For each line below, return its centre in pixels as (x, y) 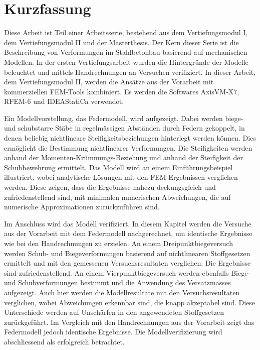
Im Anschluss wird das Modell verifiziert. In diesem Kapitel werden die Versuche (128, 223)
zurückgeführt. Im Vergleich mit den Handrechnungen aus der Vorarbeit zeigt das (129, 322)
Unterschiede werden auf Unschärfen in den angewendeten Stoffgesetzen (114, 312)
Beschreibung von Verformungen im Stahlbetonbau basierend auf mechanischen (126, 52)
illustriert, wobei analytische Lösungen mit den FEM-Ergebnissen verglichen (121, 177)
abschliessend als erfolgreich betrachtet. (64, 341)
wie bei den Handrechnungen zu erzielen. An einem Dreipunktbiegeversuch (118, 243)
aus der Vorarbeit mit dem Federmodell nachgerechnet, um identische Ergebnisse (128, 233)
